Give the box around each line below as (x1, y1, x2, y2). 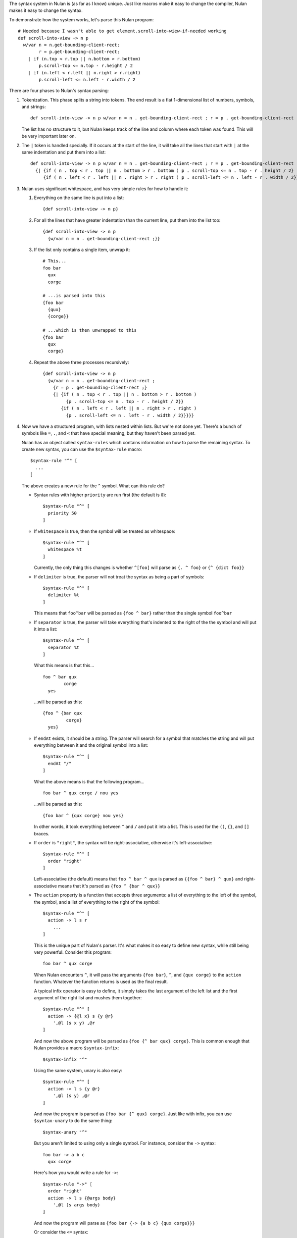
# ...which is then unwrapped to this (43, 327, 137, 333)
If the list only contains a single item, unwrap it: (34, 247, 130, 253)
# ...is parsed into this (43, 293, 106, 299)
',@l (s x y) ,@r (52, 1020, 95, 1026)
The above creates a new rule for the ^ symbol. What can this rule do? (21, 483, 165, 489)
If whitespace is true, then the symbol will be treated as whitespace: (34, 528, 176, 534)
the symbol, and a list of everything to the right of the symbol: (34, 899, 160, 905)
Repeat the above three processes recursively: (34, 359, 129, 365)
